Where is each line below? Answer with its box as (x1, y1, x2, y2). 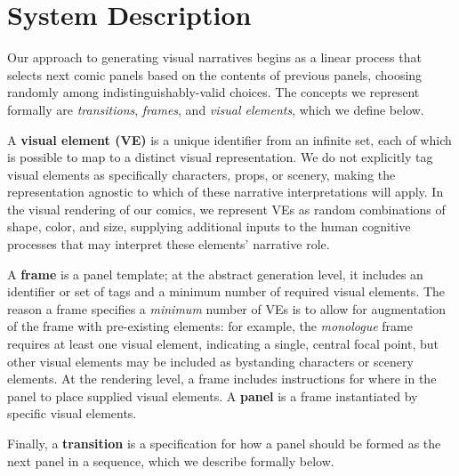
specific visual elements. (7, 404, 137, 423)
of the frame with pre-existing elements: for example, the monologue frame (7, 317, 413, 335)
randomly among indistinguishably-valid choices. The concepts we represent (7, 83, 420, 101)
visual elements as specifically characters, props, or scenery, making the (7, 165, 396, 183)
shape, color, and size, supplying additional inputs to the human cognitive (7, 217, 411, 236)
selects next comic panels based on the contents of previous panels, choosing (7, 65, 423, 84)
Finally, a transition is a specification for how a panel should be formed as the (7, 434, 441, 452)
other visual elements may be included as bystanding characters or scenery (7, 351, 414, 370)
